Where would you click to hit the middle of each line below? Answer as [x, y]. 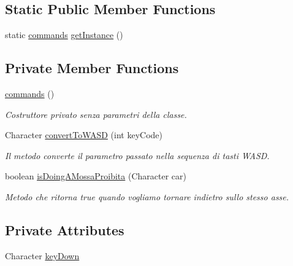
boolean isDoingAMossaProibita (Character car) [96, 176]
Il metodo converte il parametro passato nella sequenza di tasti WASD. [137, 155]
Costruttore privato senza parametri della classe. [96, 114]
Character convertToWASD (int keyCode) [84, 135]
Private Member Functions [92, 68]
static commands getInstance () [64, 35]
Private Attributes [65, 229]
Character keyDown [42, 255]
